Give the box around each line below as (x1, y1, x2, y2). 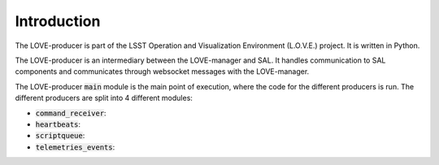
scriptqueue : (35, 131, 85, 141)
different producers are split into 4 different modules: (15, 93, 193, 103)
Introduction (15, 12, 101, 30)
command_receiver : (35, 108, 106, 118)
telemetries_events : (35, 142, 115, 152)
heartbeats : (35, 119, 81, 129)
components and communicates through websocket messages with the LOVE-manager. (15, 67, 310, 76)
